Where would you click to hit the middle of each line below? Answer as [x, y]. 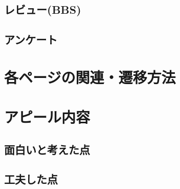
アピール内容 [47, 117]
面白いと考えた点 [47, 149]
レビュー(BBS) [43, 9]
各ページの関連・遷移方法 [90, 77]
